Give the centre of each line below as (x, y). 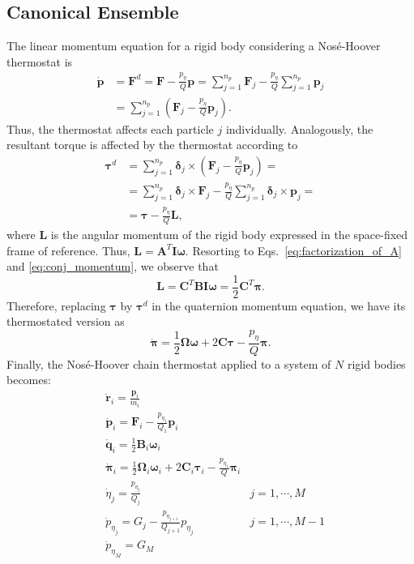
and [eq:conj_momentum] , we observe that (113, 266)
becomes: (29, 380)
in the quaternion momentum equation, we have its (279, 305)
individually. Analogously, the (299, 128)
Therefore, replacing (56, 305)
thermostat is (40, 61)
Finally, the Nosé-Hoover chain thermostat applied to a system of (169, 363)
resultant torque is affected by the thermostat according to (152, 145)
